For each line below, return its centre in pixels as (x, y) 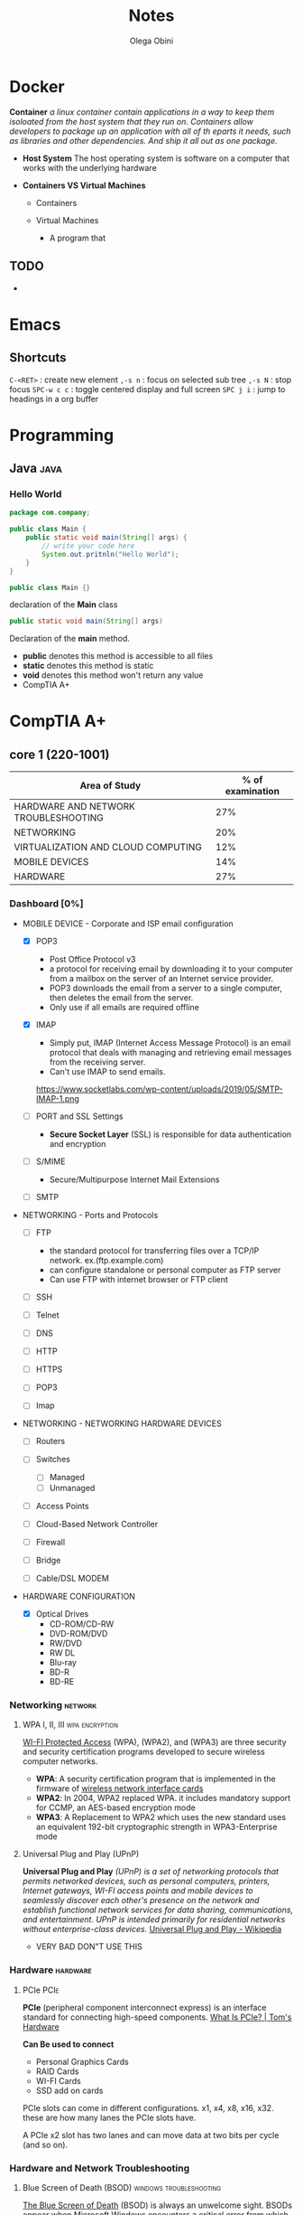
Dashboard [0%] (46, 904)
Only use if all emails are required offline (124, 1007)
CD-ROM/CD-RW (82, 1624)
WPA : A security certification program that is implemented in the (156, 1779)
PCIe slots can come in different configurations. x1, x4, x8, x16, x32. (148, 2107)
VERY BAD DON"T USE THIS (89, 1947)
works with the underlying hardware (90, 167)
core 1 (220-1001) (60, 754)
